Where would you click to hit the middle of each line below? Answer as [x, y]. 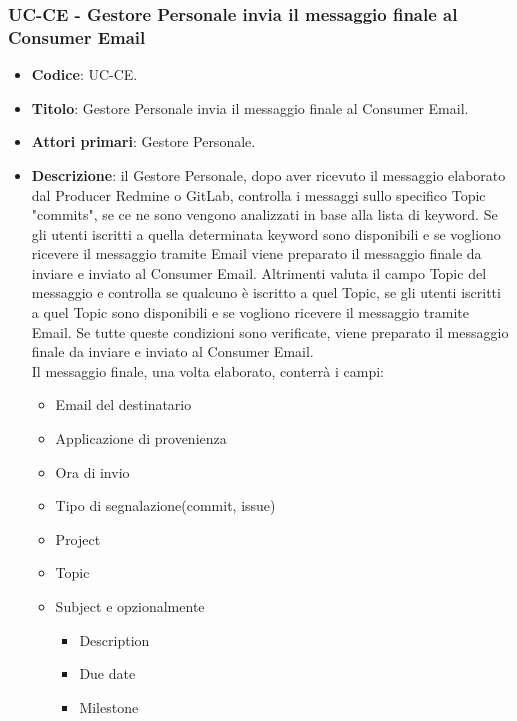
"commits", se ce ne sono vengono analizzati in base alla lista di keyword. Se [264, 214]
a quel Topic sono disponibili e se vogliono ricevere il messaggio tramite [250, 312]
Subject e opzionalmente [130, 606]
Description [114, 639]
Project [78, 538]
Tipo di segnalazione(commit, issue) [165, 505]
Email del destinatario [123, 404]
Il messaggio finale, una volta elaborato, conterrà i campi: [208, 370]
